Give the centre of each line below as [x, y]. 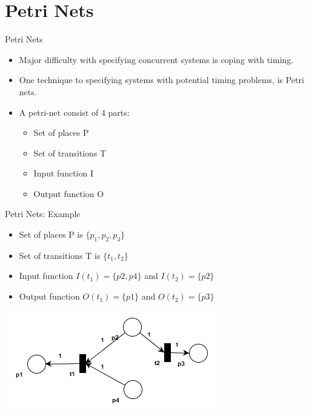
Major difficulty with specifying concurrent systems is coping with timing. [156, 59]
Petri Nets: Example [43, 214]
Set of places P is [51, 234]
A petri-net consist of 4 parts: [74, 112]
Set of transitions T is [60, 255]
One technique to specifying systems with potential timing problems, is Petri [161, 80]
